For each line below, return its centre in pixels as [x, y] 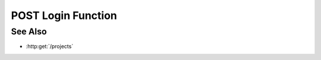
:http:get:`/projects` [50, 46]
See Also [29, 31]
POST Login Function [64, 15]
